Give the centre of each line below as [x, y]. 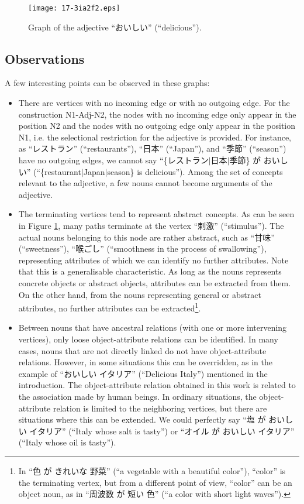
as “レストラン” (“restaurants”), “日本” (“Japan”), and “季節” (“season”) [152, 148]
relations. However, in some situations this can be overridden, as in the [146, 362]
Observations [45, 58]
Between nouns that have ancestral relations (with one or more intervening [153, 328]
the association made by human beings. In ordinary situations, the [137, 396]
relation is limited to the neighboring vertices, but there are [160, 408]
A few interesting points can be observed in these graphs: [107, 83]
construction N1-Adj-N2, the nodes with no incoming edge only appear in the [157, 114]
